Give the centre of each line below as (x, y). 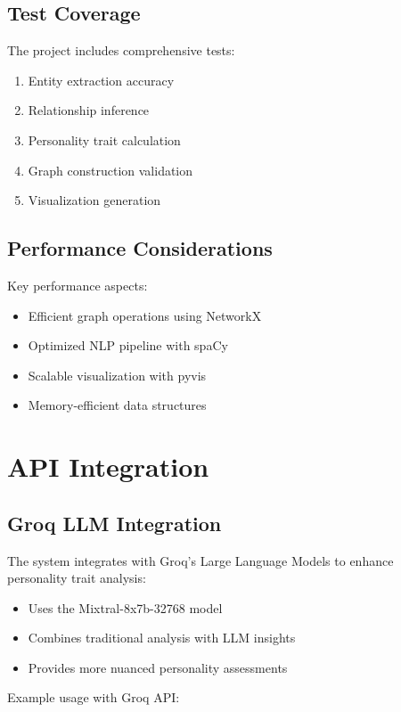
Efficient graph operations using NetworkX (145, 315)
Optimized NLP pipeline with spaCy (128, 345)
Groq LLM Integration (115, 523)
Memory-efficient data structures (117, 405)
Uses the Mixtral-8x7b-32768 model (125, 607)
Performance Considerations (140, 248)
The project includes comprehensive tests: (121, 50)
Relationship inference (89, 110)
